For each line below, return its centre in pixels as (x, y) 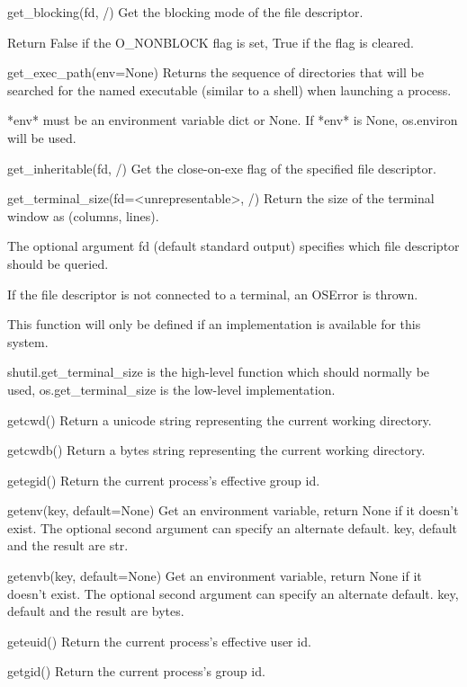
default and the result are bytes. (96, 611)
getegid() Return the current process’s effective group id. (164, 480)
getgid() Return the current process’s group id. (136, 671)
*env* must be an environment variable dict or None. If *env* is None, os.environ (233, 120)
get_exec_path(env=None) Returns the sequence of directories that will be (216, 72)
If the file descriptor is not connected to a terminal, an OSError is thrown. (213, 294)
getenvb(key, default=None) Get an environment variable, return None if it (215, 576)
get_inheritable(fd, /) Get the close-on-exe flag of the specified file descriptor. (222, 168)
